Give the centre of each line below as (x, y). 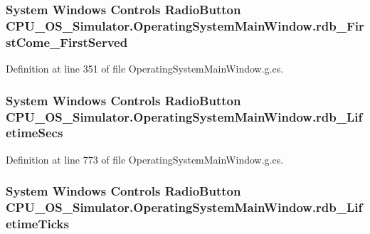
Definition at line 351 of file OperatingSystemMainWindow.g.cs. (145, 69)
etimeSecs (35, 133)
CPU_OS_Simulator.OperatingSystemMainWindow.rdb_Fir (185, 25)
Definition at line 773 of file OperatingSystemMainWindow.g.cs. (145, 159)
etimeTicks (37, 224)
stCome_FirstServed (67, 42)
